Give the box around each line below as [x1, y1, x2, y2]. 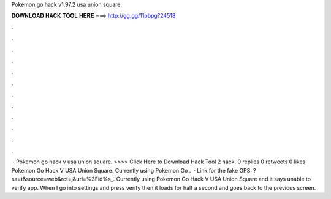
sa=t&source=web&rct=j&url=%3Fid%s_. [11, 175, 115, 183]
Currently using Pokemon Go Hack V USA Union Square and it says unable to [116, 175, 311, 183]
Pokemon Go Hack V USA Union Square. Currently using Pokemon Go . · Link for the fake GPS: [11, 167, 253, 174]
